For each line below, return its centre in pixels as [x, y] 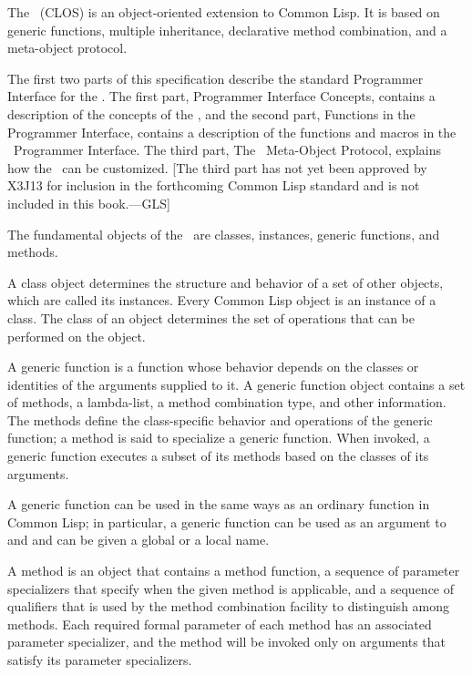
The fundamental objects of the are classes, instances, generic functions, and [224, 234]
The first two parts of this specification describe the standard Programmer [215, 78]
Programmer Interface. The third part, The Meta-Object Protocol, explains [227, 150]
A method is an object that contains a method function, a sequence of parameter [234, 571]
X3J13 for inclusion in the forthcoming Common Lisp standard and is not [214, 185]
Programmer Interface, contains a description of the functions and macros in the [232, 132]
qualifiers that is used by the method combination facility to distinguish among [229, 606]
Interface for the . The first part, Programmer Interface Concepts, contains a [221, 96]
